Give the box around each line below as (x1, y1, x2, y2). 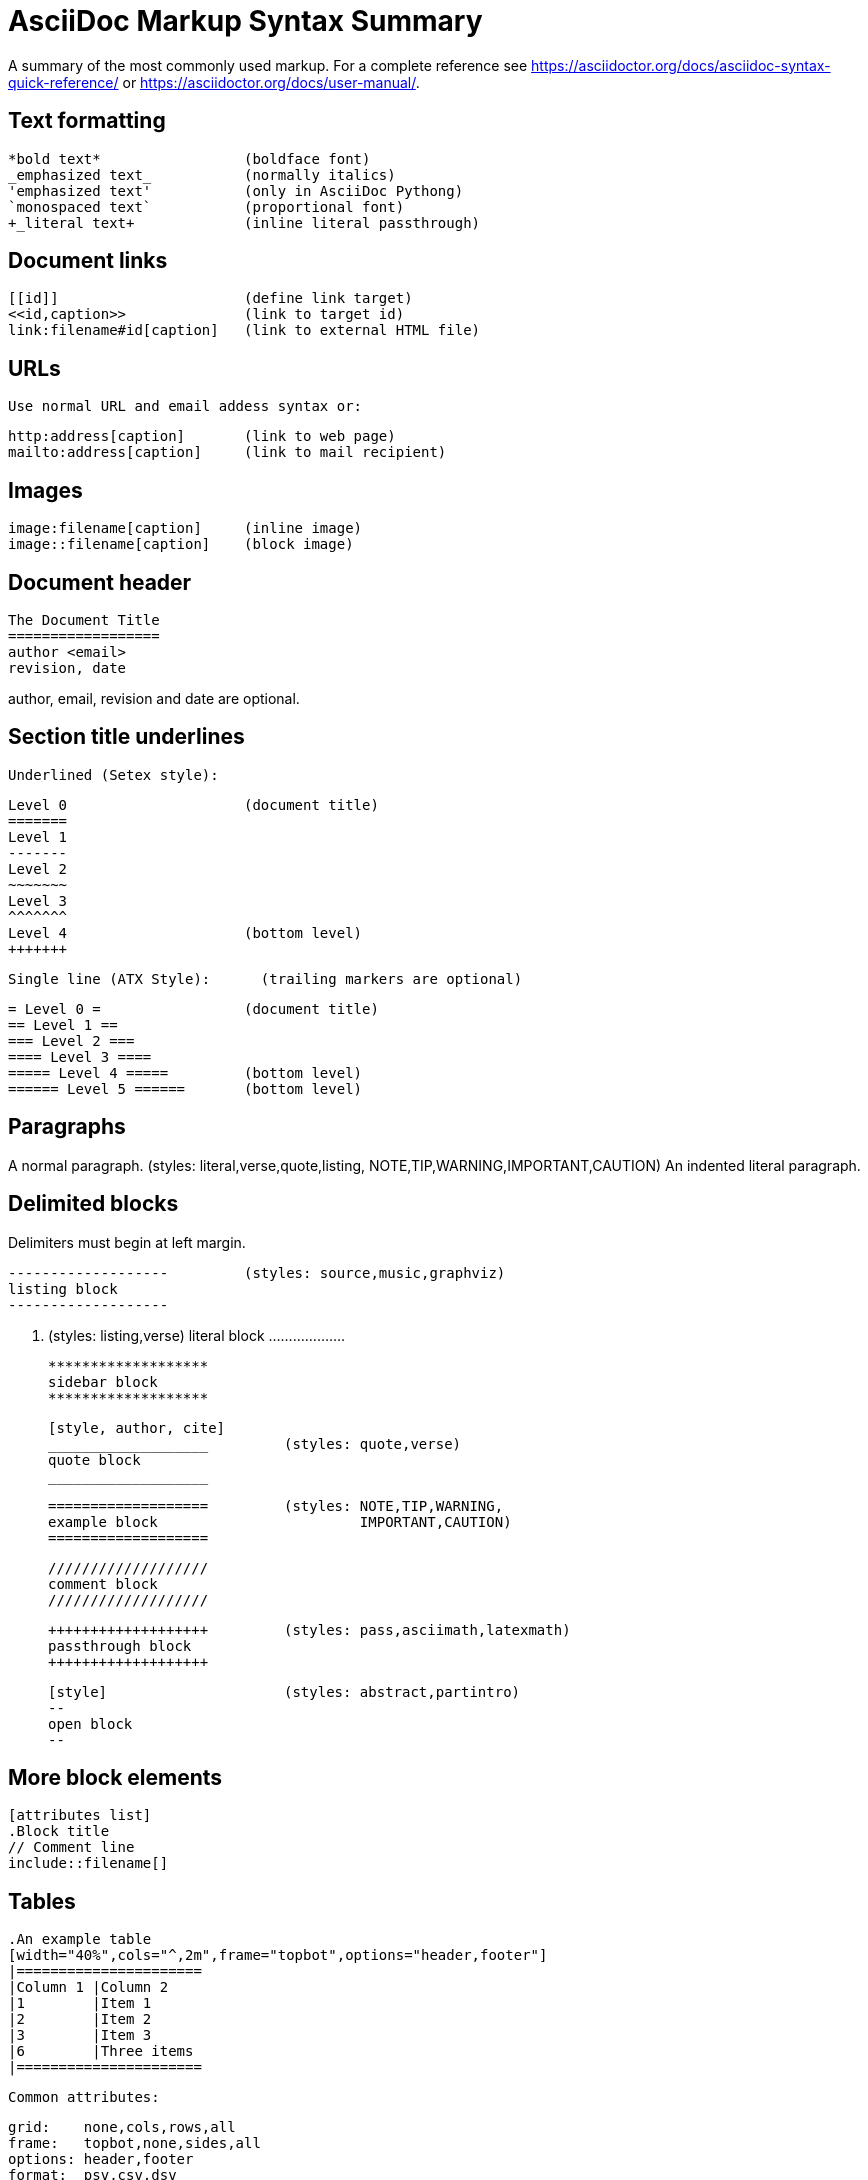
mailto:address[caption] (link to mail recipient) (8, 444, 447, 461)
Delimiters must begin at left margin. (8, 1233, 246, 1251)
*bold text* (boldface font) (8, 150, 371, 167)
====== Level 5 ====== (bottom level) (8, 1080, 363, 1097)
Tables (8, 1888, 76, 1914)
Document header (8, 569, 192, 595)
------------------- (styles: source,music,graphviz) (8, 1264, 506, 1281)
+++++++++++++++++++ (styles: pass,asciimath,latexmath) (48, 1621, 571, 1638)
